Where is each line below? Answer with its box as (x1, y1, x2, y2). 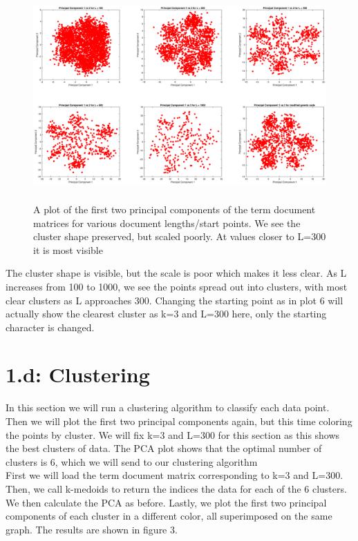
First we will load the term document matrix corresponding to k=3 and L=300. (6, 468, 343, 482)
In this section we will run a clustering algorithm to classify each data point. (6, 400, 330, 415)
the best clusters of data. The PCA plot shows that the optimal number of (6, 441, 322, 455)
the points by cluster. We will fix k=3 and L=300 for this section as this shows (6, 427, 340, 442)
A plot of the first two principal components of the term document (33, 201, 316, 216)
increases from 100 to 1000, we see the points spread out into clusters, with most (6, 279, 348, 293)
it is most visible (33, 242, 103, 257)
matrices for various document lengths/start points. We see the (33, 215, 301, 230)
